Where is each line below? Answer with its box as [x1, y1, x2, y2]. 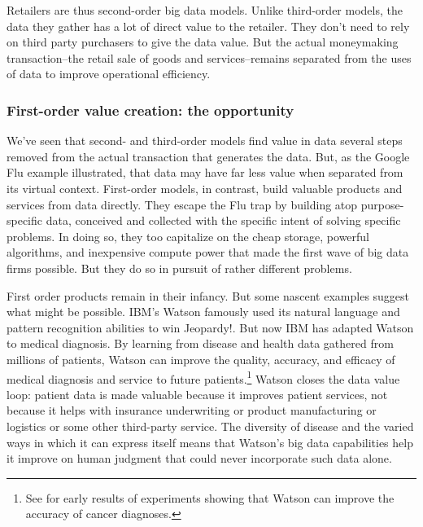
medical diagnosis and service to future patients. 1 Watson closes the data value [7, 367, 400, 387]
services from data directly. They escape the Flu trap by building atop [7, 195, 358, 213]
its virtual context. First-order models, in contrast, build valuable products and [7, 179, 403, 196]
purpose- [360, 195, 404, 213]
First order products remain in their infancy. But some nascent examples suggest [7, 287, 410, 304]
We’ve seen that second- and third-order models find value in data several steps [7, 132, 403, 149]
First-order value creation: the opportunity [7, 99, 294, 120]
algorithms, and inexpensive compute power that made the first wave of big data [7, 244, 409, 261]
